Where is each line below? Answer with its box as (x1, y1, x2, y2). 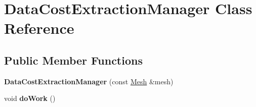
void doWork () (4, 93, 56, 103)
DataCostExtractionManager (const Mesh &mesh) (4, 76, 174, 86)
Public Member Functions (4, 52, 143, 68)
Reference (4, 18, 74, 38)
